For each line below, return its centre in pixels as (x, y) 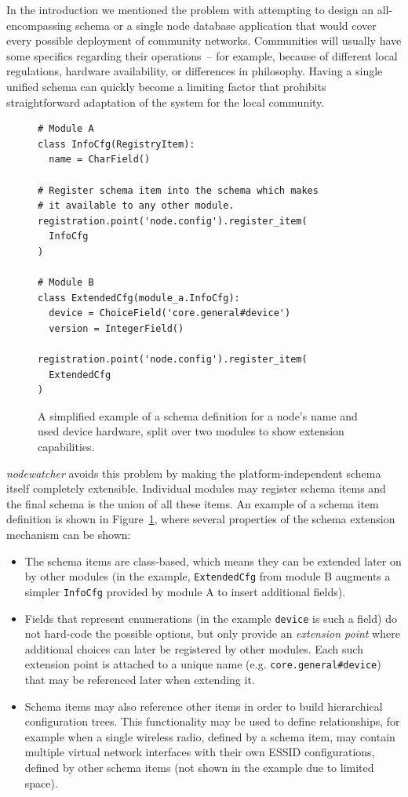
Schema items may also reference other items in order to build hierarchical (204, 706)
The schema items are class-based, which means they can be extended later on (213, 560)
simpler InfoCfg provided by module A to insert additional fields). (185, 591)
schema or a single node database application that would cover (226, 25)
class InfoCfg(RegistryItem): (117, 144)
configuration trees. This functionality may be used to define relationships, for (212, 721)
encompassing (39, 25)
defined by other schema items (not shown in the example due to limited (199, 767)
